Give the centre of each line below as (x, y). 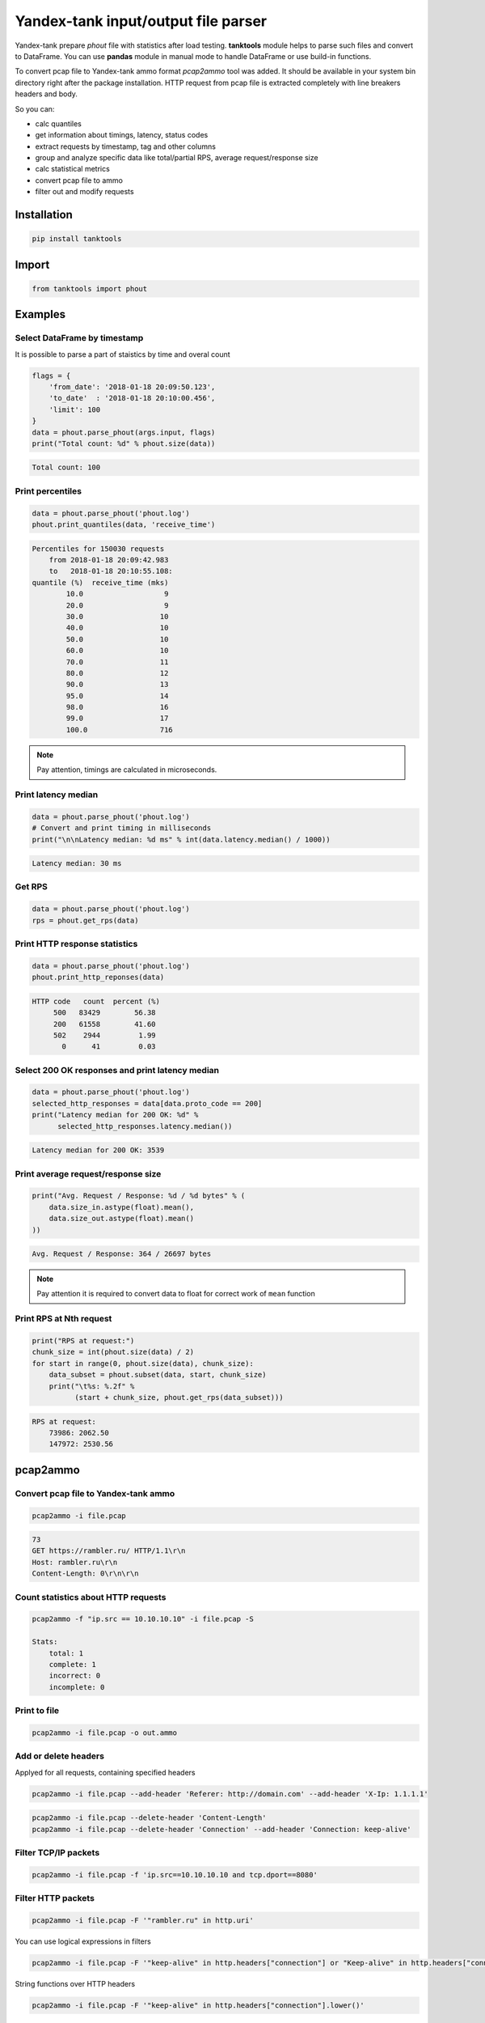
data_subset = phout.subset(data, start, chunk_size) (158, 1375)
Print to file (37, 1711)
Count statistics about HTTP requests (91, 1597)
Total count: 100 (66, 468)
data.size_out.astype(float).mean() (121, 1219)
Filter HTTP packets (55, 1898)
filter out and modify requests (84, 192)
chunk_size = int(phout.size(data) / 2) (113, 1352)
